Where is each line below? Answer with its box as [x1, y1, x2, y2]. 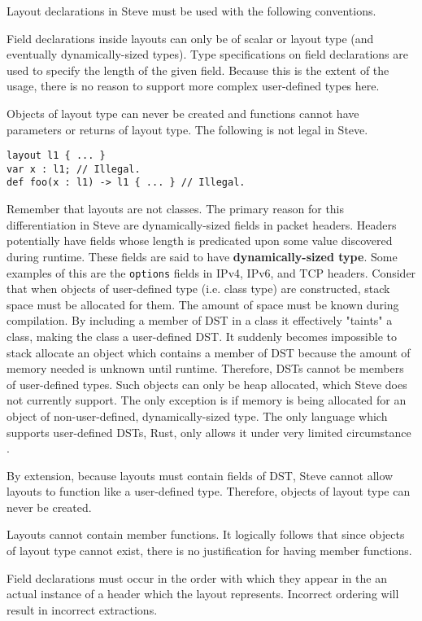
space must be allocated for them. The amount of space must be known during [7, 295, 399, 313]
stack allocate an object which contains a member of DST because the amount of [7, 343, 411, 361]
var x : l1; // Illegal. [7, 163, 141, 175]
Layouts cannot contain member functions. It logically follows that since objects [7, 526, 405, 543]
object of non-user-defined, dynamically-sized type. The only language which [7, 407, 388, 424]
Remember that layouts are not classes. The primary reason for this [7, 200, 345, 217]
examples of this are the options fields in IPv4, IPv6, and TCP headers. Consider [7, 264, 416, 281]
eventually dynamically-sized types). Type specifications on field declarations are [7, 46, 408, 63]
